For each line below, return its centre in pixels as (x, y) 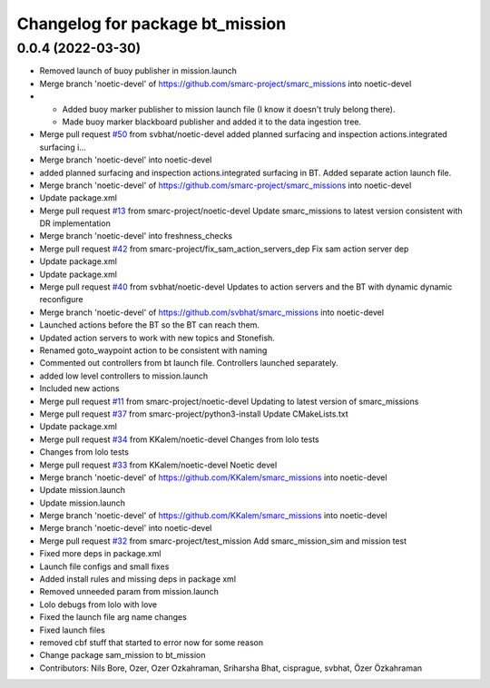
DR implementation (75, 223)
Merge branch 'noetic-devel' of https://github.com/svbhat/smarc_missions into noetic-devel (212, 312)
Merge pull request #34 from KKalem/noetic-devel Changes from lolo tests (179, 439)
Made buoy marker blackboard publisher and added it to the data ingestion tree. (212, 122)
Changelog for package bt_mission (152, 24)
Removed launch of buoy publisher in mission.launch (138, 71)
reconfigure (61, 300)
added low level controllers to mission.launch (124, 376)
